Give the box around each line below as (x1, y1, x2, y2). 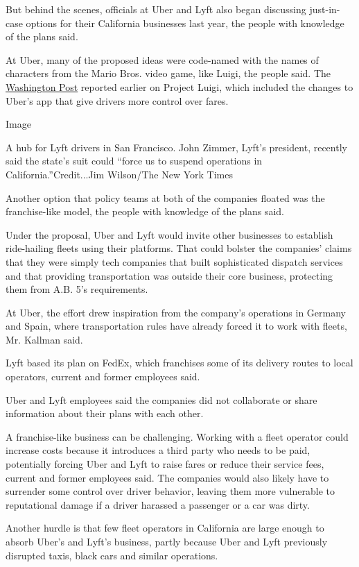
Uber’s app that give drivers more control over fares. (6, 93, 229, 108)
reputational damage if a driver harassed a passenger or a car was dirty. (6, 497, 310, 511)
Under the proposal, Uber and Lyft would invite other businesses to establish (6, 227, 333, 242)
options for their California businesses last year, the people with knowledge (26, 15, 344, 30)
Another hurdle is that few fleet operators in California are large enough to (6, 521, 324, 535)
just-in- (309, 2, 340, 16)
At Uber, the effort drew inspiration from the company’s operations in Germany (6, 305, 347, 319)
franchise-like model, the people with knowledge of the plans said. (6, 204, 284, 219)
